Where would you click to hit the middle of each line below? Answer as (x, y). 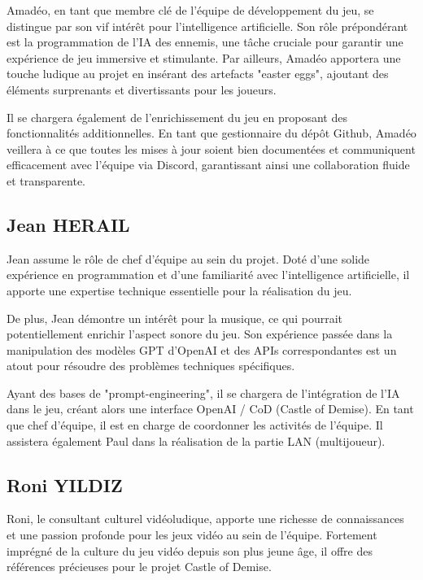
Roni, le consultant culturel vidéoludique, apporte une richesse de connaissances (205, 519)
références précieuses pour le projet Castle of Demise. (139, 567)
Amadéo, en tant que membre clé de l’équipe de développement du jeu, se (190, 10)
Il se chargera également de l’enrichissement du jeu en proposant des (177, 117)
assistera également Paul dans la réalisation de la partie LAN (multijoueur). (196, 440)
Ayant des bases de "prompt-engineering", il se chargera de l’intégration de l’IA (203, 392)
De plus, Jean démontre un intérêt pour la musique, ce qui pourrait (174, 318)
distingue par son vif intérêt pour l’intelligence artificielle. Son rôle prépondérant (207, 26)
